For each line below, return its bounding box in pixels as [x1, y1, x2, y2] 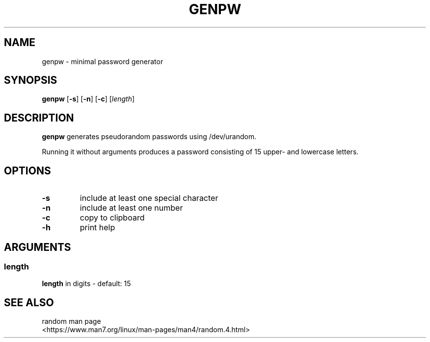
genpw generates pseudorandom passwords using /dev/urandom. [42, 132, 257, 141]
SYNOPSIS [4, 74, 57, 87]
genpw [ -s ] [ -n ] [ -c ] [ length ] [42, 95, 135, 103]
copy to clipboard [80, 213, 145, 223]
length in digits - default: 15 [42, 279, 131, 288]
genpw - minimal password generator [42, 57, 163, 66]
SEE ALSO [4, 296, 54, 309]
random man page [42, 317, 101, 326]
